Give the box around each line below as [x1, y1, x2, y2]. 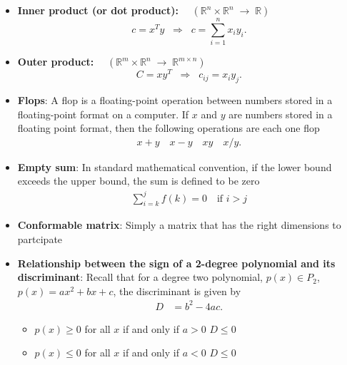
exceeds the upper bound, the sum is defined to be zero [17, 173, 260, 188]
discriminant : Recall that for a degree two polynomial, [17, 269, 263, 284]
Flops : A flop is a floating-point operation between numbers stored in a [17, 93, 333, 107]
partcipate [17, 231, 63, 246]
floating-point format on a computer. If [17, 106, 189, 121]
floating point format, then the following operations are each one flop [17, 120, 320, 135]
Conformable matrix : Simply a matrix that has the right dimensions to [17, 217, 341, 232]
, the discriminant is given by [113, 283, 241, 298]
